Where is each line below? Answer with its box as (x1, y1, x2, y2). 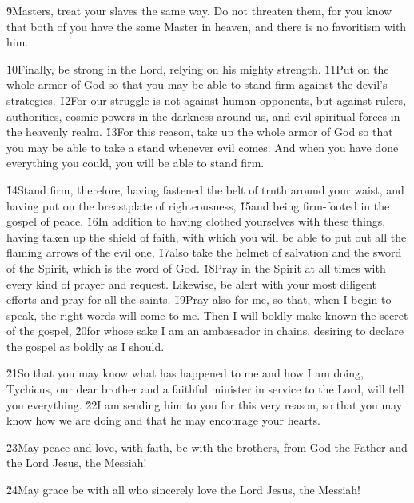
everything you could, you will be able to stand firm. (6, 154, 265, 171)
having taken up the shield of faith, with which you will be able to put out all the (6, 228, 407, 245)
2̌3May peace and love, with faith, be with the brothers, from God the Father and (6, 438, 408, 455)
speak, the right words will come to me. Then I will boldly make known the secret (6, 306, 408, 323)
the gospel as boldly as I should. (6, 337, 165, 354)
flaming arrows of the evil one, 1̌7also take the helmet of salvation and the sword (6, 244, 402, 261)
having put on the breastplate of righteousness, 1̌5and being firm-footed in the (6, 197, 390, 214)
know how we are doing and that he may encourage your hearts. (6, 412, 320, 429)
